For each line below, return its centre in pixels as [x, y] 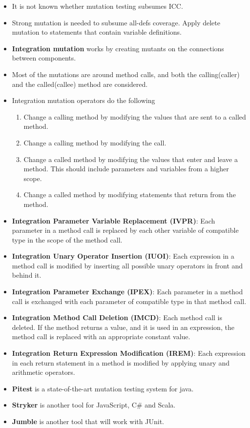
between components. [44, 58]
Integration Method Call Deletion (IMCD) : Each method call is [117, 317]
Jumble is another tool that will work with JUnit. [88, 421]
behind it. [27, 275]
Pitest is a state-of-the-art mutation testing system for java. [103, 388]
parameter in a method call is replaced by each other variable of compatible [125, 230]
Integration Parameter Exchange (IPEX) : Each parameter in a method [127, 292]
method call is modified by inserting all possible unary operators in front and [127, 265]
